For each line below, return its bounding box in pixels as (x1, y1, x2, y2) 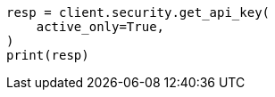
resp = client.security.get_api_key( (6, 5, 271, 20)
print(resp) (6, 48, 89, 62)
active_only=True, (36, 20, 165, 34)
